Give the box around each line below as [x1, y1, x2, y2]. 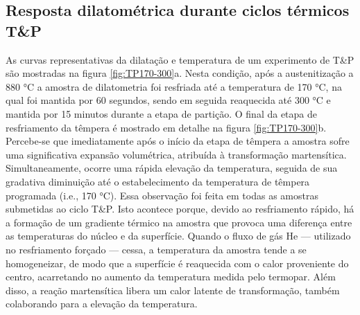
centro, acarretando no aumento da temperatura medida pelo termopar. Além [6, 269, 336, 284]
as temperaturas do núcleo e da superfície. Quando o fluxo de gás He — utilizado [6, 228, 351, 243]
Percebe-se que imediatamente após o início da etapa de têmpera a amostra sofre [6, 134, 350, 148]
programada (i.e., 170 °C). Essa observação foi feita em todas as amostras [6, 188, 318, 202]
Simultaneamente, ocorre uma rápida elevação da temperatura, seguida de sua [6, 161, 338, 175]
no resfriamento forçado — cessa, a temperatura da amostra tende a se [6, 242, 307, 256]
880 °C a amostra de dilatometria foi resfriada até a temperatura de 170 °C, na [6, 79, 342, 93]
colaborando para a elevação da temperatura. [6, 296, 198, 311]
